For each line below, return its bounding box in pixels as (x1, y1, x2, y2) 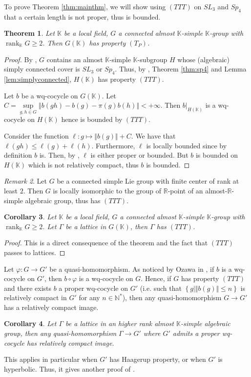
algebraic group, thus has (25, 195, 101, 205)
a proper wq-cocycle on (59, 283, 128, 293)
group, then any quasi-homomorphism (4, 328, 117, 338)
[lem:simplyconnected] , (4, 73, 72, 84)
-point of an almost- (167, 185, 228, 195)
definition (4, 150, 32, 160)
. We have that (131, 130, 176, 141)
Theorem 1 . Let (4, 28, 55, 38)
